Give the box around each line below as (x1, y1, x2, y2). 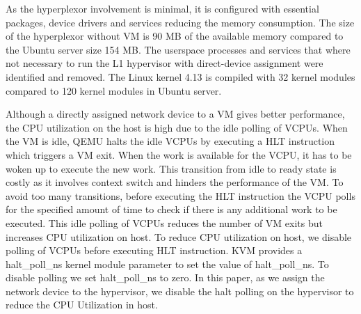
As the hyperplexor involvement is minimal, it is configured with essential (6, 1, 319, 15)
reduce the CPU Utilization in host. (6, 297, 158, 312)
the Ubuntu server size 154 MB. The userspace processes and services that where (6, 42, 351, 56)
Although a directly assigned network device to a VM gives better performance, (6, 107, 345, 121)
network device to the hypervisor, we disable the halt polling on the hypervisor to (6, 283, 354, 298)
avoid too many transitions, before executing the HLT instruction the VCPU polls (6, 188, 355, 203)
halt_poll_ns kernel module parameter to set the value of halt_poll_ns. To (6, 256, 329, 271)
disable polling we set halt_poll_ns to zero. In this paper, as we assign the (6, 270, 325, 285)
